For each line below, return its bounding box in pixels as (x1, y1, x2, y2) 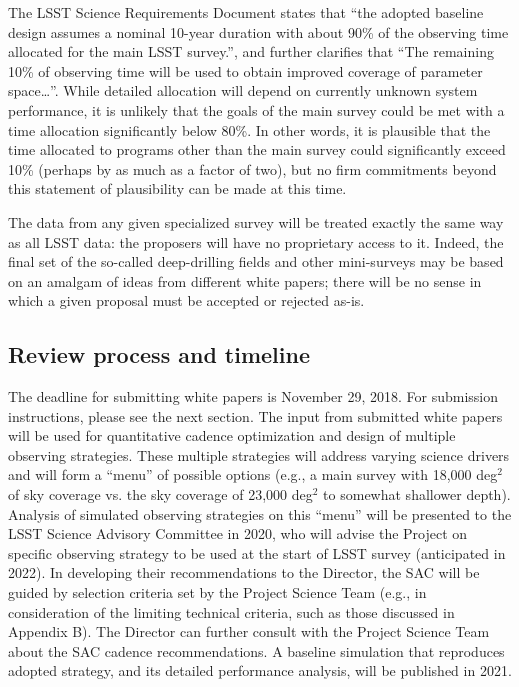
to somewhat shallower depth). (323, 484, 511, 505)
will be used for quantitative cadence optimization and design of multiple (8, 425, 456, 446)
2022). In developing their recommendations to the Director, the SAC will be (8, 562, 480, 583)
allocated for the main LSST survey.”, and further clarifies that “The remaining (8, 41, 494, 62)
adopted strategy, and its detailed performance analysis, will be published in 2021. (8, 660, 512, 681)
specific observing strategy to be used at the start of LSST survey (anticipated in (8, 542, 506, 563)
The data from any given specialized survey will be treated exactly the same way (8, 211, 504, 232)
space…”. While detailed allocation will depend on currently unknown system (8, 80, 478, 101)
